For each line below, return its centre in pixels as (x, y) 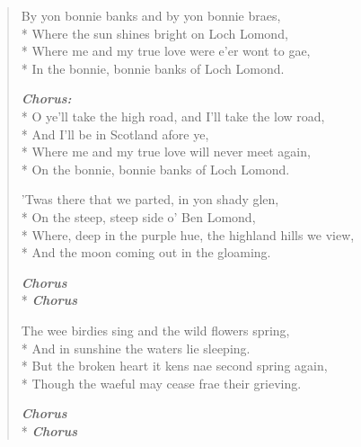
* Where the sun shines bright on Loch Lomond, (154, 33)
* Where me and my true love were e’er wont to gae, (166, 51)
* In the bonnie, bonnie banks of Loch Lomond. (153, 68)
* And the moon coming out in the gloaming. (146, 252)
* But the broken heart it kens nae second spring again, (174, 366)
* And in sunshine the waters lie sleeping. (136, 348)
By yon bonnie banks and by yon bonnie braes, (151, 15)
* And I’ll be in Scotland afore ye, (115, 134)
